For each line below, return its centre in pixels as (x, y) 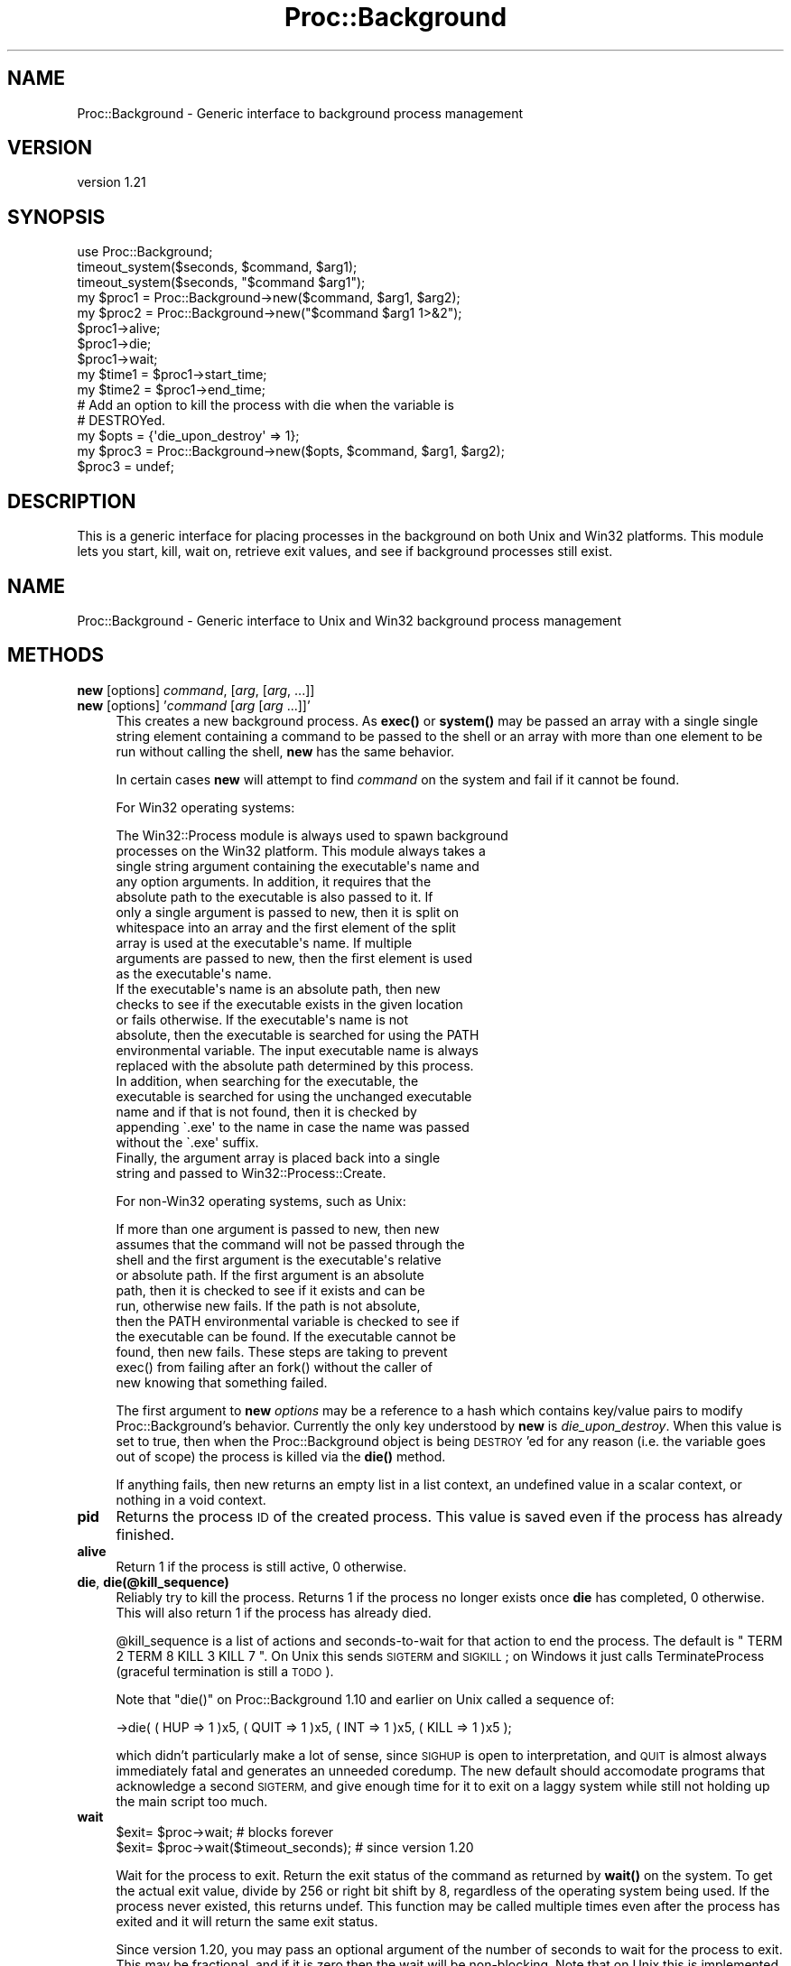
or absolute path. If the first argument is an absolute (270, 1275)
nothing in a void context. (191, 1499)
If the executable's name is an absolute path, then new (278, 988)
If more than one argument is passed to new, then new (278, 1229)
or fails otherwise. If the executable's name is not (262, 1019)
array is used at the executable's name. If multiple (264, 942)
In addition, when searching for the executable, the (267, 1080)
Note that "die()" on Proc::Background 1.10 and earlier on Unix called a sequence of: (365, 1699)
